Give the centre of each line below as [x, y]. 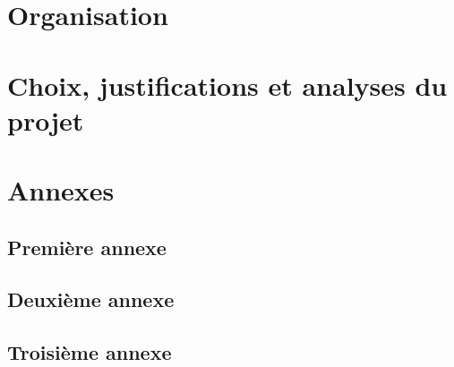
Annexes [61, 190]
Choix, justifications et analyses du [227, 85]
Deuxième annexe [91, 299]
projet [46, 119]
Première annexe [87, 247]
